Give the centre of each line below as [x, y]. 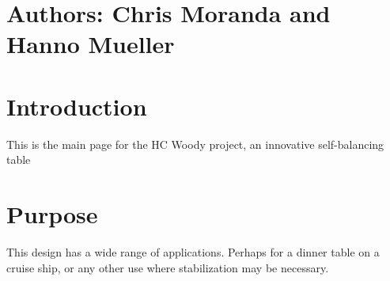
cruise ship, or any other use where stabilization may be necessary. [168, 267]
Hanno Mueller [91, 44]
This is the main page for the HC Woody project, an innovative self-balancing [195, 144]
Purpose [52, 214]
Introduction [77, 106]
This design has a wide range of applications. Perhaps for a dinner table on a [193, 252]
